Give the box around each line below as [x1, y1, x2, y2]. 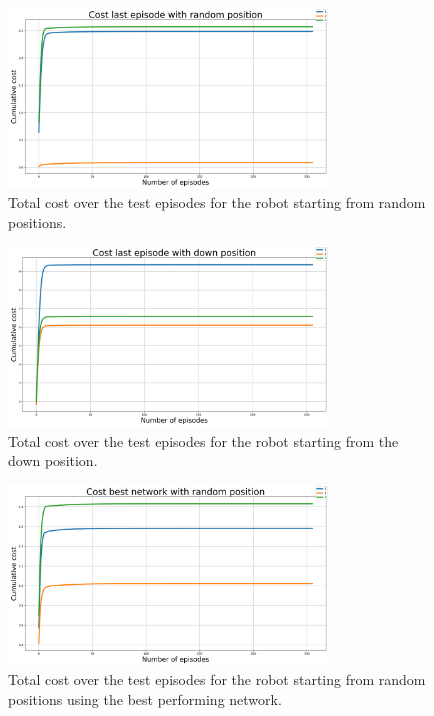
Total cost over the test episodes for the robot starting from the [8, 430, 399, 451]
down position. [8, 450, 98, 471]
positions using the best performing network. [8, 688, 282, 709]
